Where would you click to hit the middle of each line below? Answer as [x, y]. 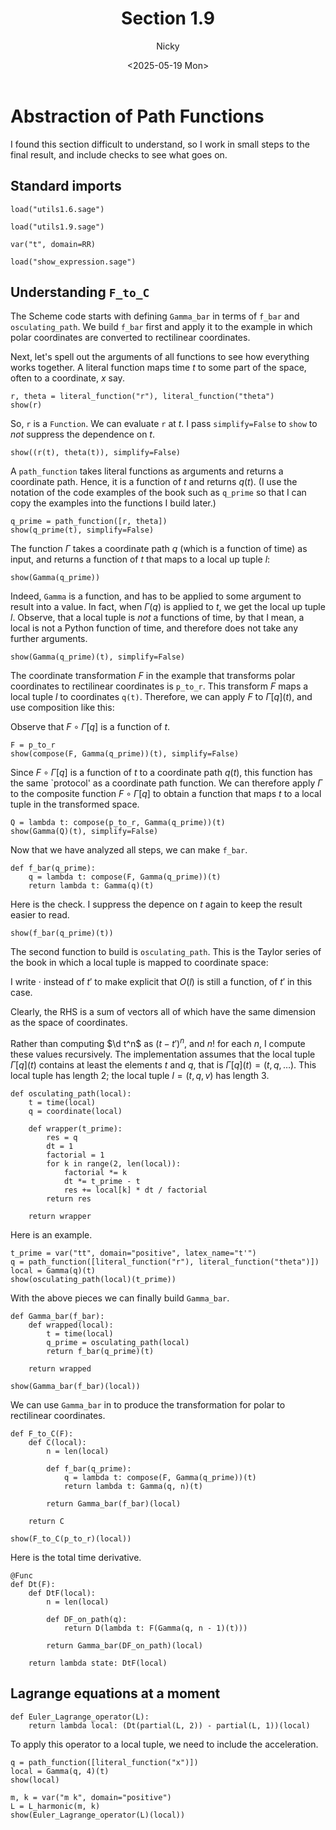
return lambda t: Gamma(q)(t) [91, 886]
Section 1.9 [168, 18]
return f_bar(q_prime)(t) [100, 1351]
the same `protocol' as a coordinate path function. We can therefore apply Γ [166, 783]
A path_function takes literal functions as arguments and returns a [147, 471]
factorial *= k [95, 1172]
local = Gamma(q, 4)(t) [60, 1771]
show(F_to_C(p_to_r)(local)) [71, 1538]
